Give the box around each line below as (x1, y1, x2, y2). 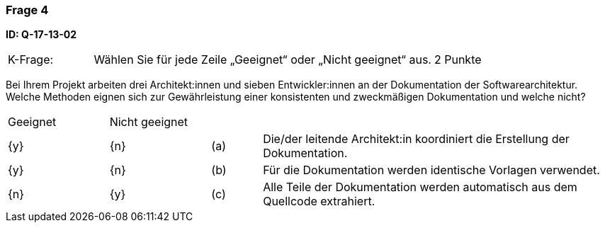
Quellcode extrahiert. (263, 194, 375, 209)
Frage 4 (6, 3, 49, 17)
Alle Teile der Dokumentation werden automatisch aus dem (263, 180, 577, 195)
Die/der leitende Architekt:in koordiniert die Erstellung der (263, 132, 570, 147)
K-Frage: (8, 52, 54, 67)
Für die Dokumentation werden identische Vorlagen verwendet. (263, 163, 600, 178)
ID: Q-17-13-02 (6, 28, 77, 41)
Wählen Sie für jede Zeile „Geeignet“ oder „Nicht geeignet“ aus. (94, 52, 431, 67)
